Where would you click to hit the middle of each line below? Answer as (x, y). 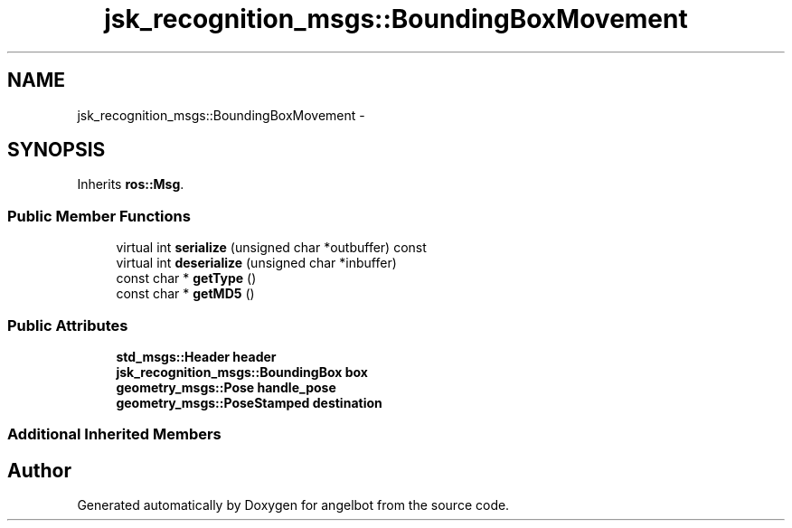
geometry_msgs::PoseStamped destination (249, 402)
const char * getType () (186, 278)
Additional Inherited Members (114, 434)
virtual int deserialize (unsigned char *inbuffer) (256, 263)
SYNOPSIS (57, 150)
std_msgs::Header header (196, 356)
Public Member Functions (99, 216)
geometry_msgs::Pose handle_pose (226, 387)
